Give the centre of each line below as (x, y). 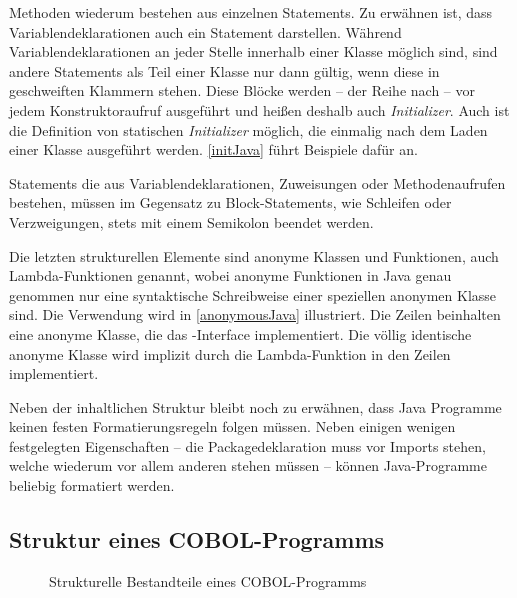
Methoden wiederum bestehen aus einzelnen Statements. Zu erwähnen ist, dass (251, 12)
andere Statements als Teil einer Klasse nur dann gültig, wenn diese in (224, 70)
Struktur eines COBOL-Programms (197, 539)
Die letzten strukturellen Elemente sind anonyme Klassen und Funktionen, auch (254, 255)
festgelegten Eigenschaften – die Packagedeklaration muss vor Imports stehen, (247, 445)
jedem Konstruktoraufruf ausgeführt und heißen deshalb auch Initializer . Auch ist (259, 109)
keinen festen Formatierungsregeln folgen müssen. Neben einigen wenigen (232, 426)
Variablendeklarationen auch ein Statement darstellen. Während (205, 31)
